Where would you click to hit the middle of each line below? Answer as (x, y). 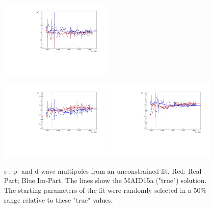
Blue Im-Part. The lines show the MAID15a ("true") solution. (114, 180)
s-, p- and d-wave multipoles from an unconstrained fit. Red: (95, 170)
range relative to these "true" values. (58, 199)
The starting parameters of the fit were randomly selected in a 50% (105, 190)
